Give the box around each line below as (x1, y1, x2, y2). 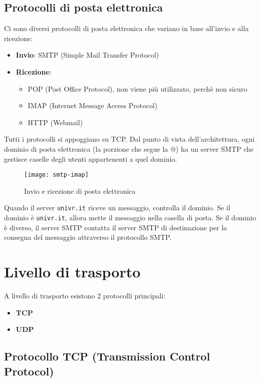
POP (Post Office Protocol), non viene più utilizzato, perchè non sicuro (28, 83, 247, 94)
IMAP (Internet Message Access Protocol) (28, 100, 158, 111)
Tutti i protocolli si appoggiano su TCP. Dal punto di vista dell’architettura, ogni (4, 134, 255, 144)
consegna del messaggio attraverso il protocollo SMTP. (4, 232, 172, 242)
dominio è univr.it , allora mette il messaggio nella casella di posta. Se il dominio (4, 212, 256, 223)
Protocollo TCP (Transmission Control (4, 348, 210, 364)
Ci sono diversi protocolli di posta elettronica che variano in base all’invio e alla (4, 23, 249, 34)
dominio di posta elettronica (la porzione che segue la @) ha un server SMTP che (4, 143, 253, 154)
